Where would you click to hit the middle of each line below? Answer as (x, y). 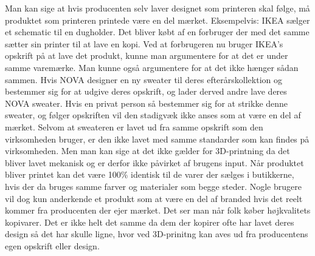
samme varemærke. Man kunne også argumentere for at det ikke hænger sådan (152, 67)
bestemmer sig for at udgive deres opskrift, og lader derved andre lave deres (146, 91)
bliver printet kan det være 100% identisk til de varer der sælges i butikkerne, (150, 174)
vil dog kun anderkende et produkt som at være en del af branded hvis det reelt (154, 198)
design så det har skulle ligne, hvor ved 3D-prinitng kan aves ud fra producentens (157, 234)
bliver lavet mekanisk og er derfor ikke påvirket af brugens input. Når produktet (154, 162)
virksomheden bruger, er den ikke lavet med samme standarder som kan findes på (157, 139)
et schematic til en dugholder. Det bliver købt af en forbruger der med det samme (157, 32)
